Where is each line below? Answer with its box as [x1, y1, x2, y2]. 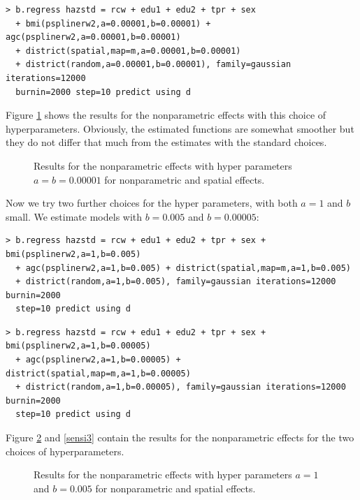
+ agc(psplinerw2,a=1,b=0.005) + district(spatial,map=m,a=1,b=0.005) [15, 263, 351, 273]
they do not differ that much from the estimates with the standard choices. [6, 135, 327, 149]
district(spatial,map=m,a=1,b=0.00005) [6, 368, 191, 378]
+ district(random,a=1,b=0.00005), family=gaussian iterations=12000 [15, 382, 346, 392]
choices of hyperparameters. [6, 443, 124, 458]
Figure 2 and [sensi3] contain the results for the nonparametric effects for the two [6, 430, 354, 445]
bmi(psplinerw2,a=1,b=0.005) [6, 249, 141, 259]
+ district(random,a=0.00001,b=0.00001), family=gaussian [15, 59, 291, 70]
